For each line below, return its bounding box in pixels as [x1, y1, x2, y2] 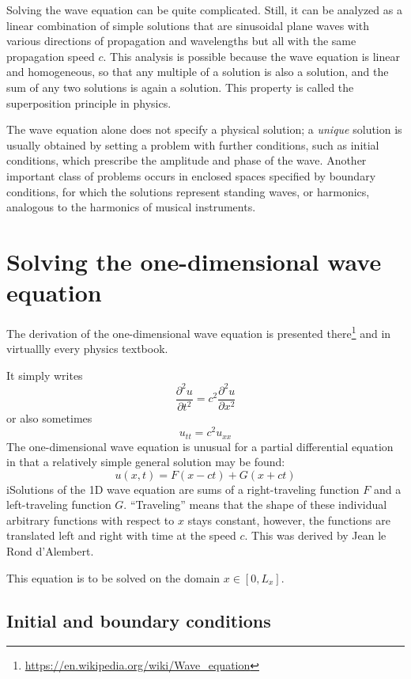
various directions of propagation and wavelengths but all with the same [6, 32, 356, 49]
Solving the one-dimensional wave [6, 245, 382, 277]
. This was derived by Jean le [244, 527, 386, 544]
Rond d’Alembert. [6, 543, 94, 560]
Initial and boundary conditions [6, 608, 271, 632]
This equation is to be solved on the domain [6, 569, 221, 586]
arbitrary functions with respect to [6, 511, 175, 528]
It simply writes [6, 366, 83, 383]
